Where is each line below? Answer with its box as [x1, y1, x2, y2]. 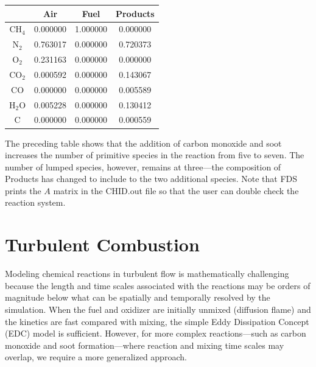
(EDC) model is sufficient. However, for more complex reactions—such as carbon [5, 327, 306, 340]
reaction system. [5, 196, 66, 209]
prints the [5, 184, 41, 197]
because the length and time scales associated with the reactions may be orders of [5, 279, 311, 292]
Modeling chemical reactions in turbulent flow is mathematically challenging [5, 267, 289, 280]
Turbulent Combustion [5, 232, 200, 257]
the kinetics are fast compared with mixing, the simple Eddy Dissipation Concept [5, 315, 309, 327]
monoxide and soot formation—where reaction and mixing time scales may [5, 338, 284, 351]
